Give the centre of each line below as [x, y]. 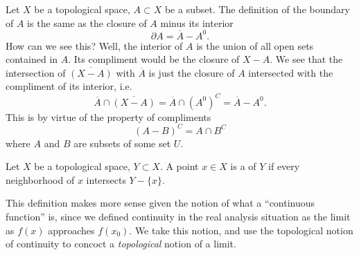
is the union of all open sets [255, 45]
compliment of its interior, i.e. [69, 86]
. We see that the [306, 59]
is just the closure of [192, 72]
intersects [106, 179]
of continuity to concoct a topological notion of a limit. [121, 244]
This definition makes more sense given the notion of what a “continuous [160, 203]
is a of [243, 166]
